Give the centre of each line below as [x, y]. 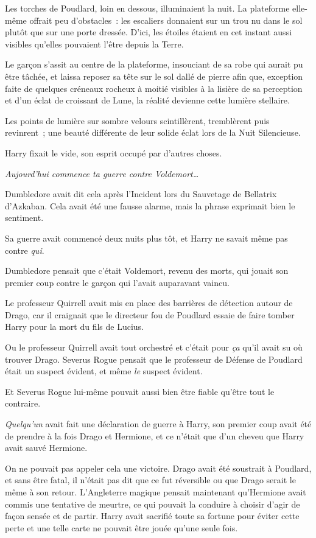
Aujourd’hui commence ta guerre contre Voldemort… [102, 173]
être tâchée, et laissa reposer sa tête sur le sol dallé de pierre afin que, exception [154, 76]
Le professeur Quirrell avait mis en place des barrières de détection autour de [149, 303]
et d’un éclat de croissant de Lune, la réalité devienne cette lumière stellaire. [147, 100]
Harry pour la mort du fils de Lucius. [75, 327]
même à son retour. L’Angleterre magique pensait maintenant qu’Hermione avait [156, 492]
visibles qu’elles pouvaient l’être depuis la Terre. [94, 44]
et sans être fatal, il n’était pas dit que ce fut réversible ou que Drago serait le [150, 480]
